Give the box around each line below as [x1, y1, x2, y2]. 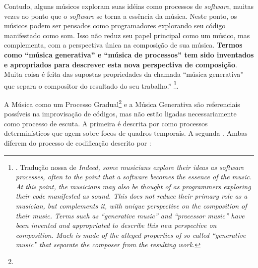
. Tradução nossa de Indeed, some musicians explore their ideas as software [15, 161, 244, 172]
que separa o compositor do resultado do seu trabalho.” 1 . [4, 79, 179, 91]
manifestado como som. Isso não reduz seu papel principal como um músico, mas [4, 30, 250, 40]
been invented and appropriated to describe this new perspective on [15, 220, 217, 230]
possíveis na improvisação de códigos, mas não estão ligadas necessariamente [4, 108, 237, 119]
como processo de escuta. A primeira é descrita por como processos [4, 118, 208, 128]
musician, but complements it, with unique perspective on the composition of [15, 201, 247, 211]
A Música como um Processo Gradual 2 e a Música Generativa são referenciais [4, 98, 240, 109]
